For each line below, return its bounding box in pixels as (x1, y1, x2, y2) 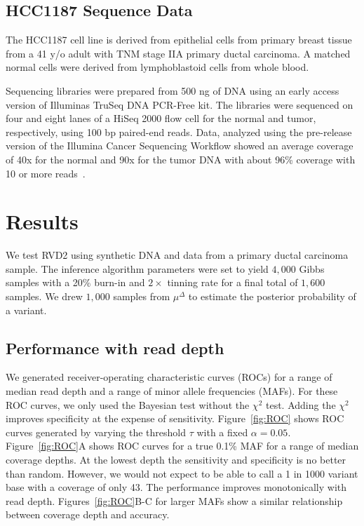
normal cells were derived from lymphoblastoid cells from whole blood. (6, 60, 309, 74)
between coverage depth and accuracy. (6, 507, 170, 522)
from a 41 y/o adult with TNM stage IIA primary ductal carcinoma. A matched (6, 46, 351, 60)
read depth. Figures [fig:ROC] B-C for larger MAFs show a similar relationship (6, 493, 343, 508)
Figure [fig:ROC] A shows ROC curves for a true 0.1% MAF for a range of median (6, 438, 359, 453)
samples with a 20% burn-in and (6, 275, 145, 290)
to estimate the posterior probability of (188, 289, 356, 304)
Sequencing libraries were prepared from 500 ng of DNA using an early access (6, 83, 339, 97)
